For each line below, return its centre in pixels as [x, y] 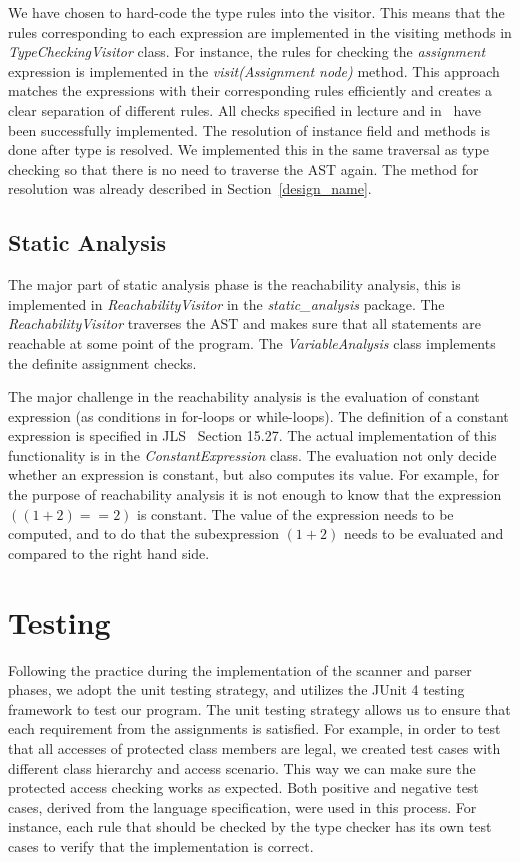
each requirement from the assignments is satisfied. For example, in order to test [254, 728]
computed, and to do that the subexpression [143, 533]
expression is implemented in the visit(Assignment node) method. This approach [254, 70]
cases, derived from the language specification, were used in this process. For [242, 806]
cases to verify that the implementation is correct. [161, 845]
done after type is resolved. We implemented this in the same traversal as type [248, 149]
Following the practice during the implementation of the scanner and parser [240, 669]
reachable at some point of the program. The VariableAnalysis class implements [252, 342]
